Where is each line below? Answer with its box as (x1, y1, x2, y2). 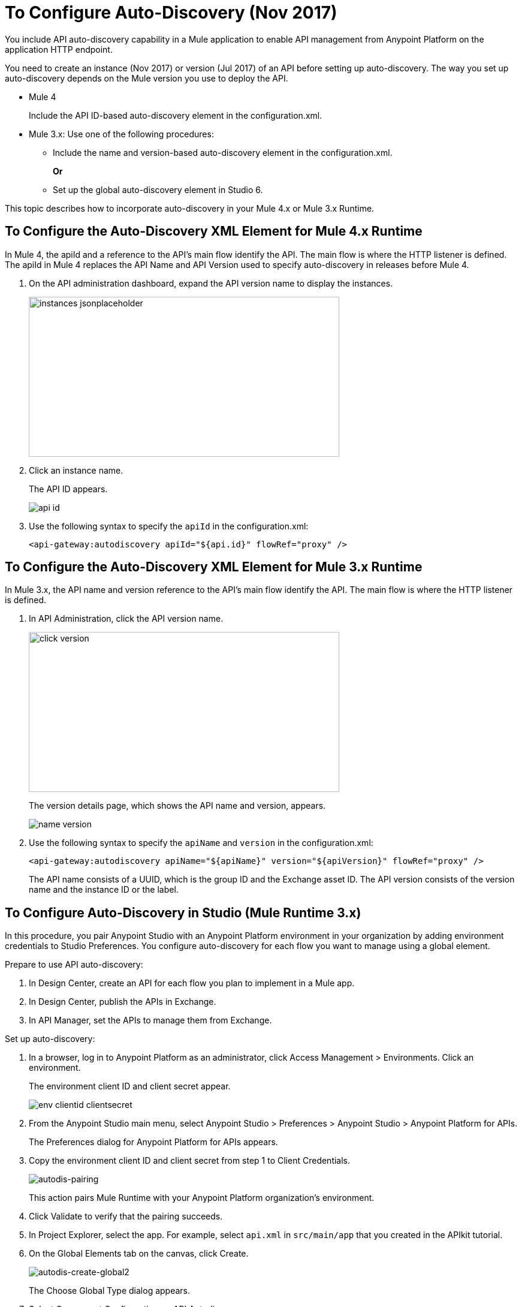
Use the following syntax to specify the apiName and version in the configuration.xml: (29, 838, 373, 848)
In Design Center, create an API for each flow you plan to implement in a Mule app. (29, 978, 355, 989)
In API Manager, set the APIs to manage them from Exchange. (29, 1015, 272, 1026)
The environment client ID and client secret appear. (29, 1081, 231, 1092)
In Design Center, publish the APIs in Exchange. (29, 996, 216, 1007)
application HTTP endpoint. (5, 44, 113, 55)
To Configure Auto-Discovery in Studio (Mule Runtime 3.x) (5, 905, 361, 920)
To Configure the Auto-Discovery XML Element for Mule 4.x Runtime (5, 224, 423, 239)
